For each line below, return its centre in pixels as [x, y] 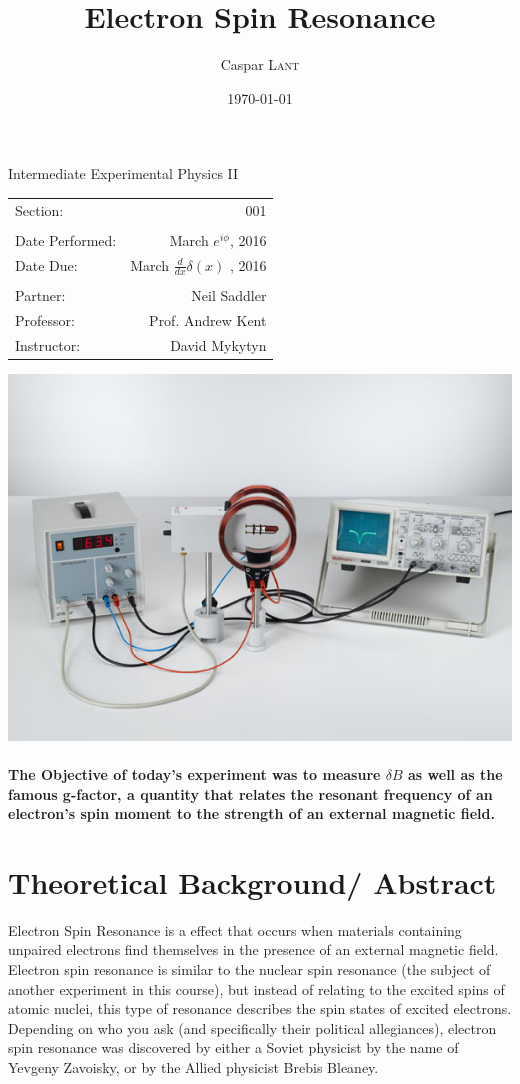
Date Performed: [66, 239]
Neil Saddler [229, 294]
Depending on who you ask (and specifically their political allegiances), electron [252, 1027]
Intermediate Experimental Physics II [123, 173]
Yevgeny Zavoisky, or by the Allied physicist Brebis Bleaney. [193, 1067]
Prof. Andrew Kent [208, 319]
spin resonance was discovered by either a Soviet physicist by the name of [233, 1047]
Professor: [45, 319]
